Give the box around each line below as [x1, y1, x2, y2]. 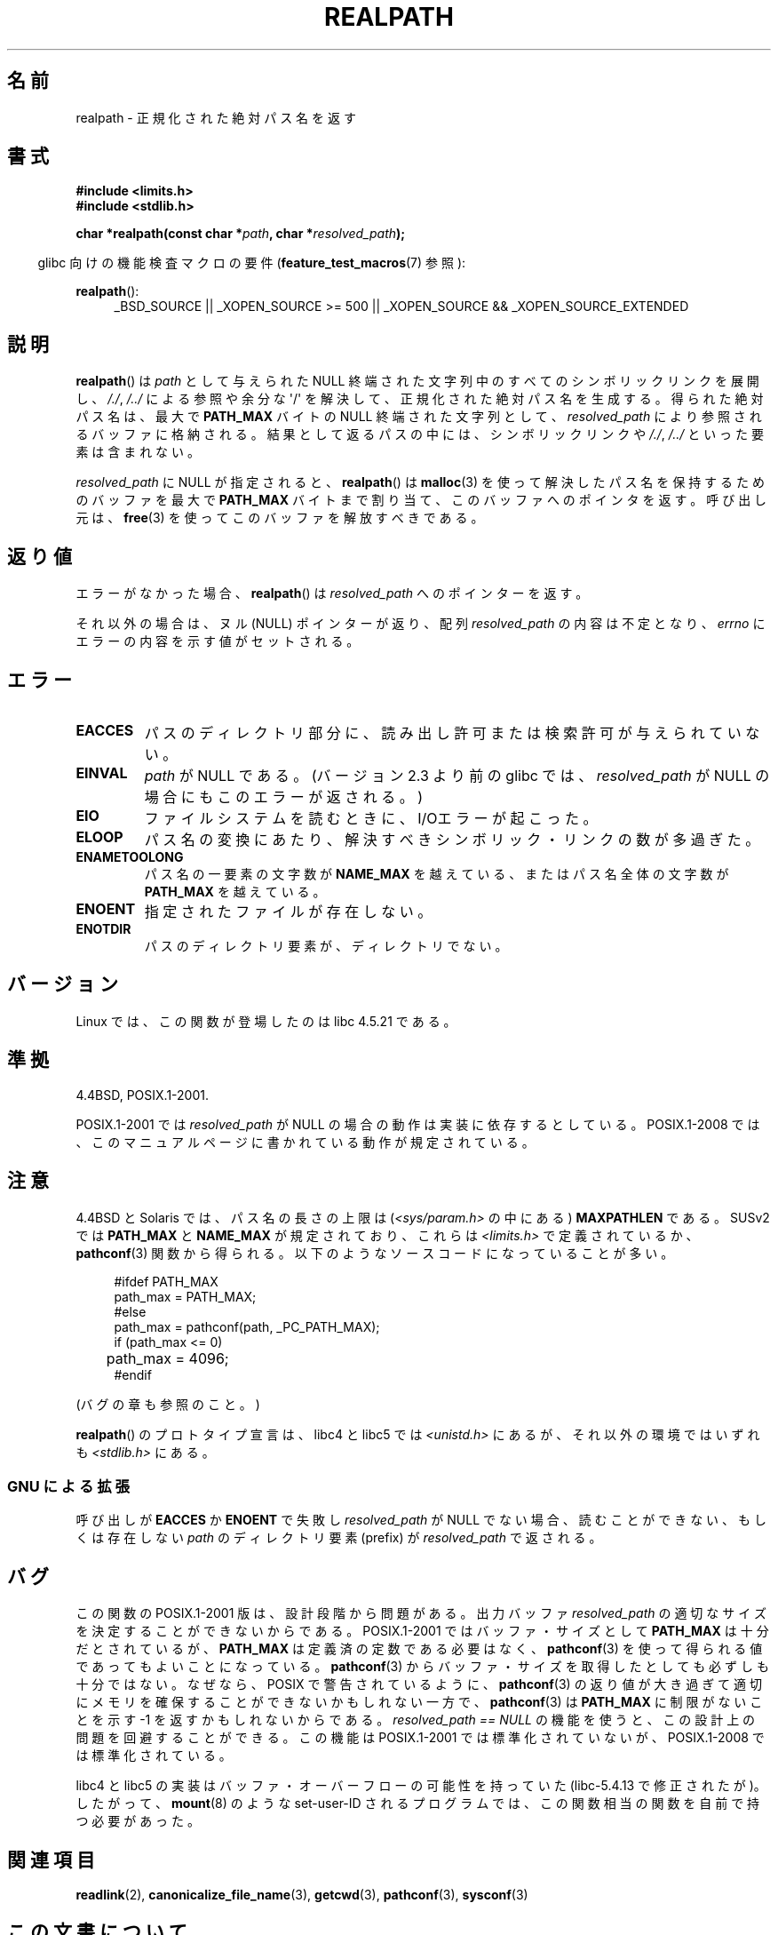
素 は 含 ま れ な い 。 [75, 444, 200, 460]
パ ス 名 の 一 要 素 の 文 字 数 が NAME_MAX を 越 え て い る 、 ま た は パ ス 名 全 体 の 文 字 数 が [144, 865, 729, 881]
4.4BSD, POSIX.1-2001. [75, 1087, 209, 1103]
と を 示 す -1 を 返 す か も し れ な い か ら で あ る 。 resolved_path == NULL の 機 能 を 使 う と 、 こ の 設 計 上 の [75, 1712, 756, 1728]
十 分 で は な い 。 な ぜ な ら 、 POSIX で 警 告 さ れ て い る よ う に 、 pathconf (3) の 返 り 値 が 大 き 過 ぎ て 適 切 [75, 1676, 762, 1692]
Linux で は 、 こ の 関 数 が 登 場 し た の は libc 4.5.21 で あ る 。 [75, 1013, 456, 1029]
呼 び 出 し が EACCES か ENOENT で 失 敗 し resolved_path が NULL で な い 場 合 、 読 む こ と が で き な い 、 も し [75, 1512, 766, 1528]
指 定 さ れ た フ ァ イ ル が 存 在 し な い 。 [144, 902, 433, 920]
